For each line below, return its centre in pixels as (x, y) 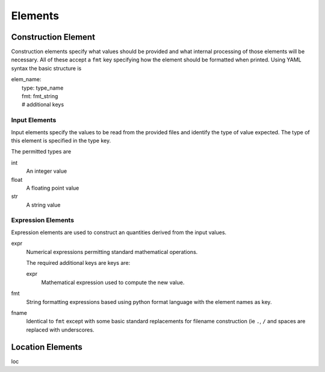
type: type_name (43, 88)
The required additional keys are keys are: (78, 262)
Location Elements (47, 347)
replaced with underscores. (60, 330)
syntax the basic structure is (46, 68)
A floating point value (53, 188)
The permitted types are (41, 152)
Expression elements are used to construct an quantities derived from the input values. (119, 232)
